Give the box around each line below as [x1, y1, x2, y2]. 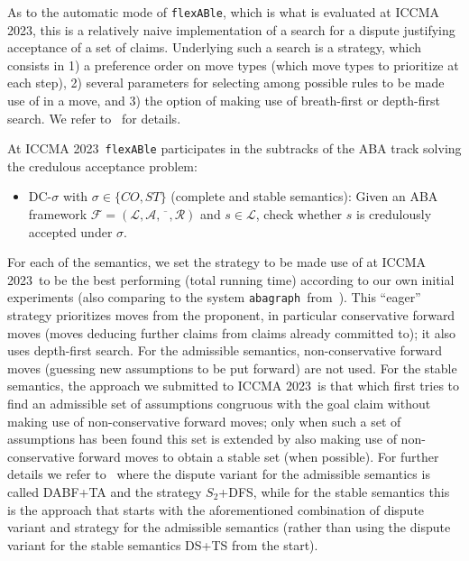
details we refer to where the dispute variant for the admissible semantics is [7, 464, 430, 483]
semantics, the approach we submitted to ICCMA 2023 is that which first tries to [7, 376, 460, 395]
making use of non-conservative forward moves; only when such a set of [7, 411, 401, 430]
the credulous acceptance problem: [7, 156, 198, 175]
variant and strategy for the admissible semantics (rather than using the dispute [7, 518, 451, 537]
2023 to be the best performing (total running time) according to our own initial [7, 270, 455, 289]
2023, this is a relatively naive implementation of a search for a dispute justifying [7, 20, 455, 39]
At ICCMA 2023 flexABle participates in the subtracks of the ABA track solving [7, 139, 462, 158]
